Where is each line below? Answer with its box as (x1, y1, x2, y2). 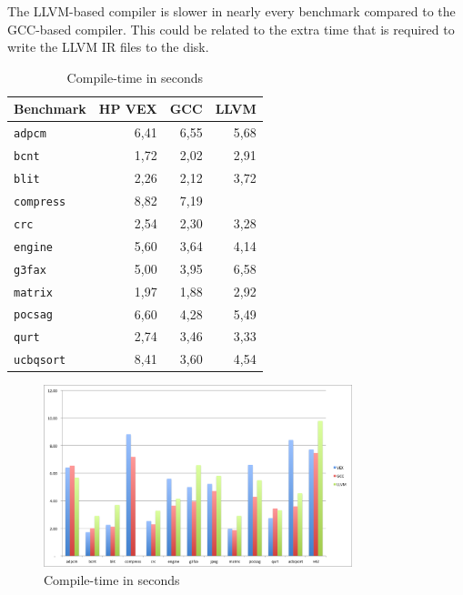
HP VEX (98, 99, 157, 118)
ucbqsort (14, 354, 66, 368)
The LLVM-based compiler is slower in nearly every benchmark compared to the (7, 2, 456, 20)
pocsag (14, 308, 53, 322)
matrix (14, 286, 53, 299)
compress (14, 195, 66, 208)
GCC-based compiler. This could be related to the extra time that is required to (7, 19, 455, 38)
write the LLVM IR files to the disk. (7, 37, 209, 56)
